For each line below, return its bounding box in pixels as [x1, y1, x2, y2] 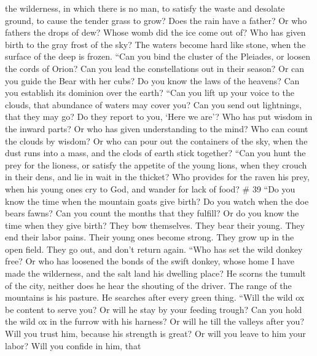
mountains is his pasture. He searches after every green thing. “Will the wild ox [5, 291, 305, 304]
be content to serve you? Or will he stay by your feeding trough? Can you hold [5, 303, 302, 315]
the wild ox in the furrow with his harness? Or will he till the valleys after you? [5, 315, 305, 328]
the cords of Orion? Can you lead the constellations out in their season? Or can [5, 61, 305, 74]
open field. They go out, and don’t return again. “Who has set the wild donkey [5, 242, 303, 255]
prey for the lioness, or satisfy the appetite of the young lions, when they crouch [5, 158, 307, 171]
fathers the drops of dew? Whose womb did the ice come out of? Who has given [5, 26, 306, 39]
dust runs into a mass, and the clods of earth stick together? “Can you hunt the [5, 146, 306, 159]
